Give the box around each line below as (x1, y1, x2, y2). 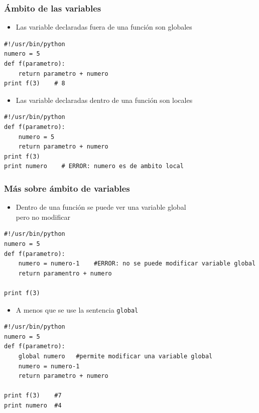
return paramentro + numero (18, 269, 112, 277)
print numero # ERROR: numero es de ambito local (4, 163, 184, 170)
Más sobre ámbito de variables (4, 182, 130, 194)
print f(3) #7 (4, 392, 62, 399)
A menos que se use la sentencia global (16, 304, 139, 315)
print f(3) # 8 (4, 80, 65, 87)
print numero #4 (4, 401, 62, 409)
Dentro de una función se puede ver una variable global (16, 202, 186, 212)
